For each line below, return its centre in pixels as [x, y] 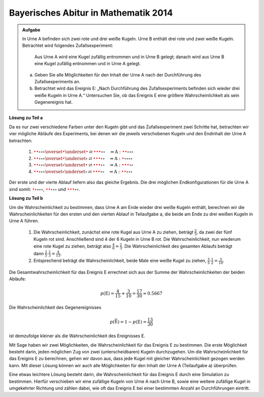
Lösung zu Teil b [26, 198]
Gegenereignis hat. [54, 102]
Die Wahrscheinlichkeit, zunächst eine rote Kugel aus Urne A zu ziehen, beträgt [113, 232]
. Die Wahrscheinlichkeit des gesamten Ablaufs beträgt [177, 246]
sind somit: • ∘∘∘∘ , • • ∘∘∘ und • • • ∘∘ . [44, 189]
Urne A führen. [24, 221]
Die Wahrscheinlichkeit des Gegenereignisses [55, 307]
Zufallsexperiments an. [57, 81]
